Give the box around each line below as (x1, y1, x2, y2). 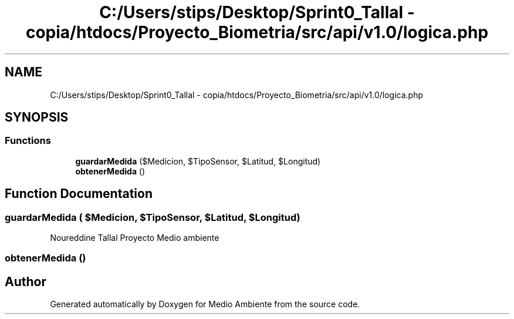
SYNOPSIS (5, 110, 69, 125)
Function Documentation (5, 186, 153, 202)
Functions (5, 135, 51, 147)
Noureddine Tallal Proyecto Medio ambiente (50, 233, 219, 243)
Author (5, 274, 46, 289)
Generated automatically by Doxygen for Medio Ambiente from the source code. (50, 299, 360, 310)
